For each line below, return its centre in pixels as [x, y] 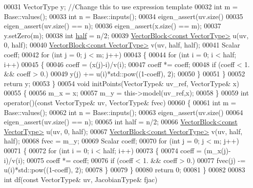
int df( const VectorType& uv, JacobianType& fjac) [81, 179]
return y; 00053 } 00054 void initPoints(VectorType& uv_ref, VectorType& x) [122, 83]
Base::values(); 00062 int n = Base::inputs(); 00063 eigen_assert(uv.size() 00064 [124, 112]
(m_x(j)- [217, 150]
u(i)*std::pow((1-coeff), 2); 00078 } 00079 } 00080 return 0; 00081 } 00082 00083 [125, 170]
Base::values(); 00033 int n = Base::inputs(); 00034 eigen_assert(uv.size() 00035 [124, 16]
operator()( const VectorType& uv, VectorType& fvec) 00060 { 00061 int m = [120, 102]
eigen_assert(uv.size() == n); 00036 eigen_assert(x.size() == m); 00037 [113, 26]
